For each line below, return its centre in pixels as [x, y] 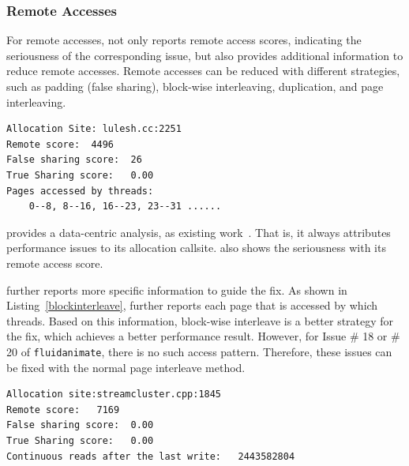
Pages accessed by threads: [80, 191]
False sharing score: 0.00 [80, 425]
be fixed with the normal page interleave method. [126, 367]
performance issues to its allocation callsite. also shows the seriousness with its [196, 248]
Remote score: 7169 [63, 410]
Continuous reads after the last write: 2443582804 [151, 456]
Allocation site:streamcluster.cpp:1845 [114, 395]
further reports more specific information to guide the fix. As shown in [177, 289]
